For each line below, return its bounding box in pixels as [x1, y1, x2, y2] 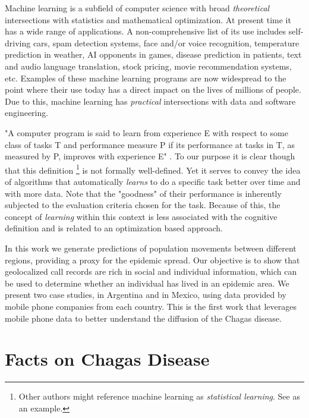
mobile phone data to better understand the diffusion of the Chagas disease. [5, 312, 282, 324]
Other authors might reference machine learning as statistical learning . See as [18, 390, 300, 403]
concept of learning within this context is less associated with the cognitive [5, 210, 278, 222]
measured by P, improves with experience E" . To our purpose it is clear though [5, 150, 295, 162]
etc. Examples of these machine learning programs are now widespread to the [5, 71, 286, 84]
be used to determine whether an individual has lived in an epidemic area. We [5, 276, 289, 289]
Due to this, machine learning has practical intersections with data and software [5, 95, 296, 107]
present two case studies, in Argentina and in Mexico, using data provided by [5, 288, 286, 301]
